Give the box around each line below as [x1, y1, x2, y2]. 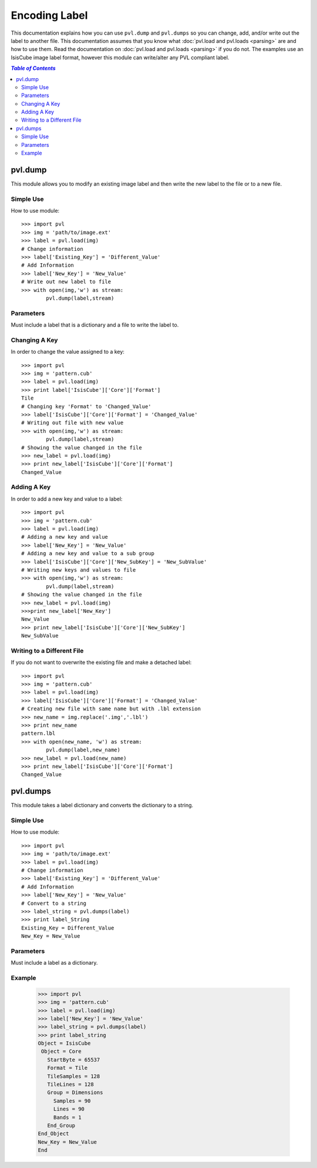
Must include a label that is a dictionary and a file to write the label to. [11, 321, 179, 328]
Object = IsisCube [38, 1040, 91, 1047]
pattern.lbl [21, 730, 56, 737]
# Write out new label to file [21, 278, 112, 285]
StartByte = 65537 [47, 1056, 100, 1063]
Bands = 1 [53, 1114, 82, 1120]
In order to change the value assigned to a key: [11, 348, 124, 355]
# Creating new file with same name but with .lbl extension [21, 706, 201, 712]
